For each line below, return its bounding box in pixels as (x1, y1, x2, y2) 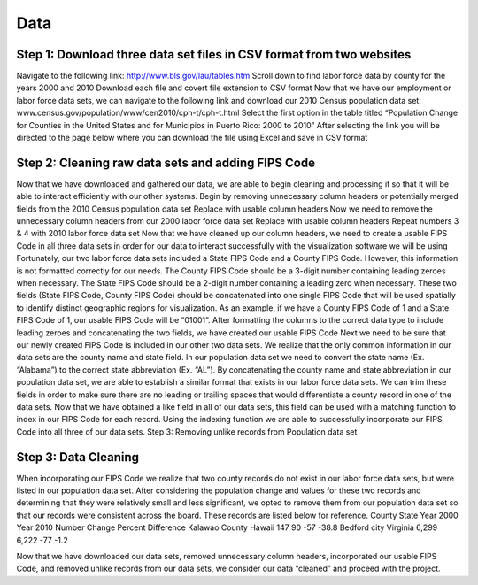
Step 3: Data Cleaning (16, 450, 140, 465)
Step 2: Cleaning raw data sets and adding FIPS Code (16, 155, 316, 170)
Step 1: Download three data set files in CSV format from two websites (16, 47, 412, 62)
